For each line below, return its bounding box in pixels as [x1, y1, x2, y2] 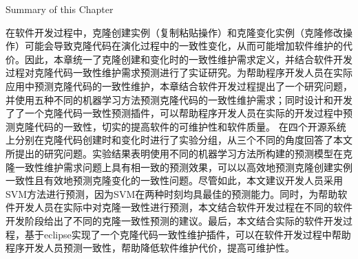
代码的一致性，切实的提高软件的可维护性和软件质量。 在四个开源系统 [34, 119, 346, 133]
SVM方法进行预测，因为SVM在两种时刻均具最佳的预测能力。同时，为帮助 [6, 186, 338, 201]
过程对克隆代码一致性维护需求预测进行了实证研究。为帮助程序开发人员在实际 [6, 65, 352, 80]
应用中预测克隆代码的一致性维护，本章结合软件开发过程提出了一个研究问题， [6, 78, 352, 93]
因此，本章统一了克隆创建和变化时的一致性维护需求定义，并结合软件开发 [24, 52, 352, 66]
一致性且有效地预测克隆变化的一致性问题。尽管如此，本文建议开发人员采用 [6, 173, 343, 188]
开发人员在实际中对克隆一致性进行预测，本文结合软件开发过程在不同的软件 [14, 200, 352, 214]
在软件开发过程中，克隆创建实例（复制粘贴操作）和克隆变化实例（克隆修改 [6, 25, 343, 39]
